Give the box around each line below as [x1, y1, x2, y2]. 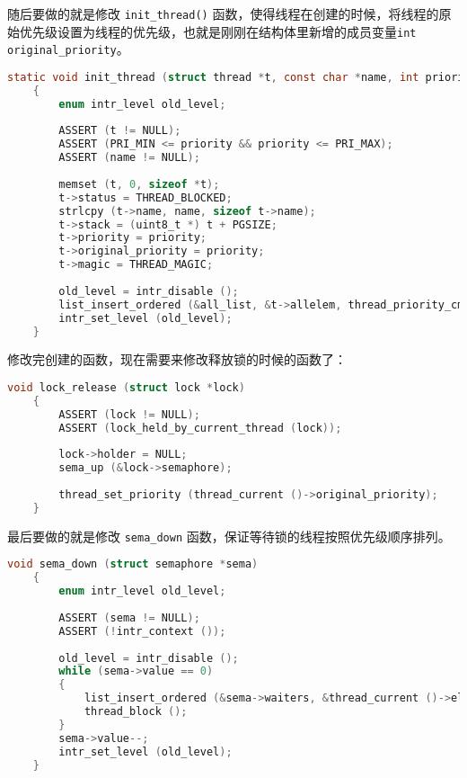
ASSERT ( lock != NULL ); [58, 407, 200, 421]
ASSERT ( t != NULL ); [58, 124, 181, 138]
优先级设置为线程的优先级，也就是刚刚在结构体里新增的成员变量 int [19, 22, 417, 40]
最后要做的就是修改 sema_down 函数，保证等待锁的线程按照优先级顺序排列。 [7, 526, 451, 545]
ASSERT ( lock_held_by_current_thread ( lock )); [58, 421, 342, 434]
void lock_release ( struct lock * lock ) [7, 381, 245, 395]
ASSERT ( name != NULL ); [58, 151, 200, 165]
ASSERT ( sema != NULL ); [58, 611, 200, 624]
